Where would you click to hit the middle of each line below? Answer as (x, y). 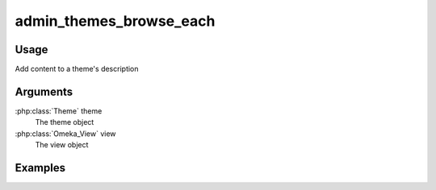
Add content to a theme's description (77, 69)
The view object (62, 145)
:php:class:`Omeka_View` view (65, 134)
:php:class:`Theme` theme (59, 111)
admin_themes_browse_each (115, 21)
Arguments (44, 91)
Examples (40, 168)
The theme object (65, 122)
